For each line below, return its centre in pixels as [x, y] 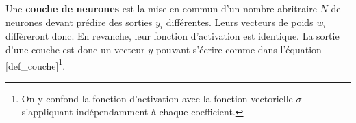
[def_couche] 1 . [36, 64]
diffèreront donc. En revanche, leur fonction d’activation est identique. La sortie [173, 36]
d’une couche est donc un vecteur [75, 49]
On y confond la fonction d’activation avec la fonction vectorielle [157, 98]
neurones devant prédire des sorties [79, 22]
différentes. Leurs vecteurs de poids [240, 22]
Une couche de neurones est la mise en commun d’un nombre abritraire [161, 8]
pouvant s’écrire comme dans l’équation [239, 49]
